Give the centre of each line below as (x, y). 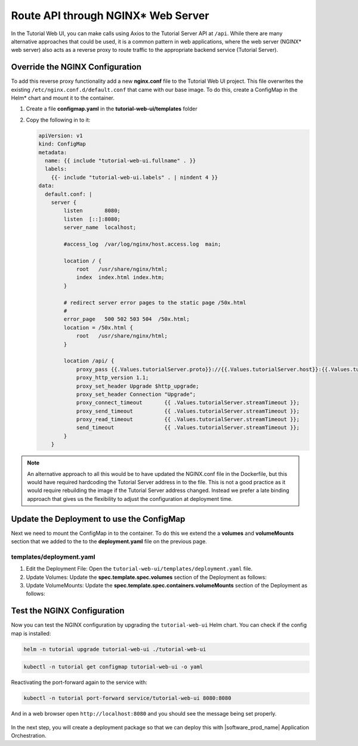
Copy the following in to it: (58, 120)
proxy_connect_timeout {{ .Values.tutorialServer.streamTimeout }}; (188, 403)
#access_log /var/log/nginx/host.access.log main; (142, 244)
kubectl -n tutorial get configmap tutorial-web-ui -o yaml (113, 667)
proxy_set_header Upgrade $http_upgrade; (138, 386)
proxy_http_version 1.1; (112, 378)
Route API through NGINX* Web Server (110, 16)
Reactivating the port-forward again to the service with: (79, 682)
